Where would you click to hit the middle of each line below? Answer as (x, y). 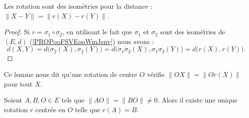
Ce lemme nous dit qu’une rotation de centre (71, 74)
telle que (88, 109)
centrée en (50, 109)
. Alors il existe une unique (198, 100)
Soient (13, 100)
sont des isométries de (192, 32)
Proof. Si (17, 32)
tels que (73, 100)
